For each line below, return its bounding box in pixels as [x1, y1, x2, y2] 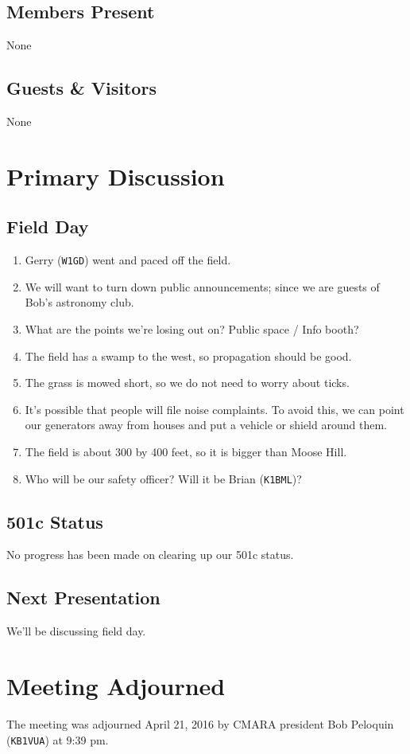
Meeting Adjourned [6, 670, 226, 702]
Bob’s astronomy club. [25, 294, 134, 311]
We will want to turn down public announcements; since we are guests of [25, 278, 380, 295]
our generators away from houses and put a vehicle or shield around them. [25, 416, 387, 433]
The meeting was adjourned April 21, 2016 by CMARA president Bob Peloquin [6, 715, 394, 732]
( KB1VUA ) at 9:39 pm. [6, 731, 109, 748]
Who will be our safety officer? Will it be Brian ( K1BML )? [25, 470, 302, 486]
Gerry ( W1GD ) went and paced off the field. [25, 252, 231, 268]
